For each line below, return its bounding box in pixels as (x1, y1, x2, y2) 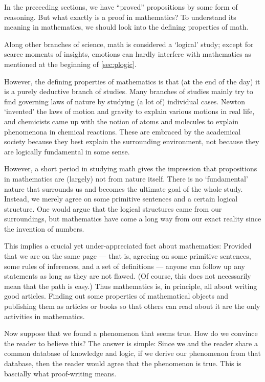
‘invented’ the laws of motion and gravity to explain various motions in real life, (4, 106, 255, 117)
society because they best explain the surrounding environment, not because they (4, 136, 259, 147)
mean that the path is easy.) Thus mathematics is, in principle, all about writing (4, 280, 257, 291)
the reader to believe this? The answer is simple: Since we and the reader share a (4, 338, 258, 348)
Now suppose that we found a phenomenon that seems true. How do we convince (4, 328, 258, 339)
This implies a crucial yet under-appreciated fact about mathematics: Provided (4, 240, 252, 251)
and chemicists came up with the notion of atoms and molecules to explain (4, 116, 238, 126)
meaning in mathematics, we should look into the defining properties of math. (4, 21, 249, 32)
